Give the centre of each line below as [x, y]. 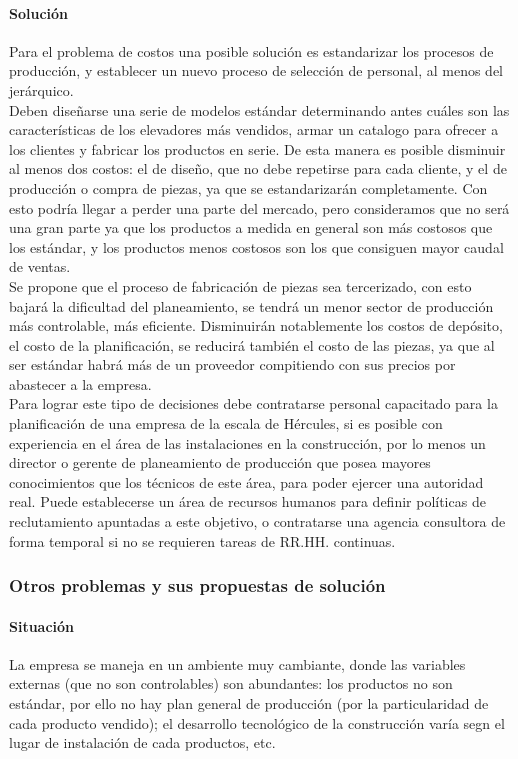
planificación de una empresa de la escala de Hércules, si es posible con [226, 423]
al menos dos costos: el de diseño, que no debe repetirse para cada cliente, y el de [258, 168]
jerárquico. [41, 89]
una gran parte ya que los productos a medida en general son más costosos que [251, 227]
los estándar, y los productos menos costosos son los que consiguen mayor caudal [256, 246]
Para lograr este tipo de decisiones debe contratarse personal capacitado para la [253, 403]
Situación [42, 625]
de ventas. [40, 266]
